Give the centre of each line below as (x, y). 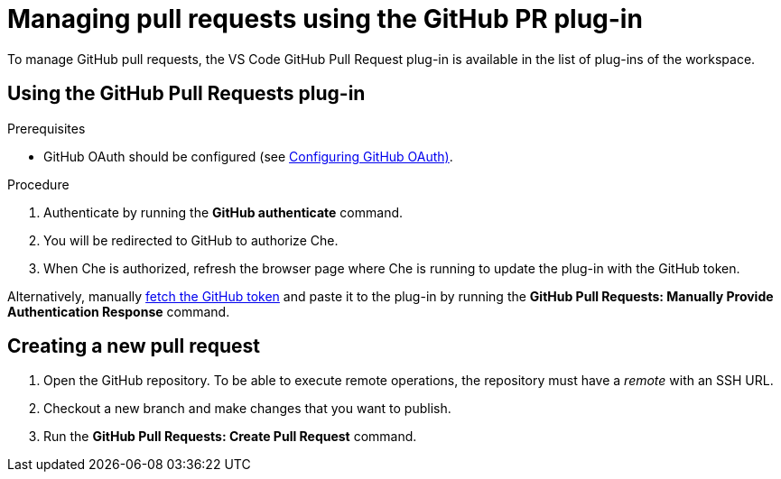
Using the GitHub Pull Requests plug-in (186, 94)
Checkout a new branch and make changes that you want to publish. (247, 409)
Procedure (38, 184)
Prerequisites (46, 128)
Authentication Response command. (119, 311)
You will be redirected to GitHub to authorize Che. (191, 240)
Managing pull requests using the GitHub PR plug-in (325, 19)
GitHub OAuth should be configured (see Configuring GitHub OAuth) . (248, 156)
